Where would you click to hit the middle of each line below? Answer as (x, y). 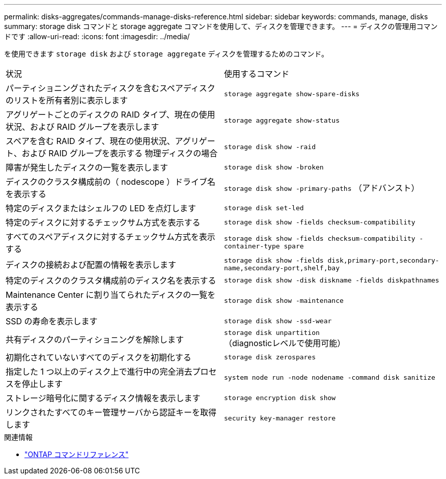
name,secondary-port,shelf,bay (282, 268)
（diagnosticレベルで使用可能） (285, 343)
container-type (252, 246)
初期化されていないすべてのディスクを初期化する (99, 357)
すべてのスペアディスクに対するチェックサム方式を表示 (110, 237)
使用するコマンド (257, 74)
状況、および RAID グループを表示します (82, 127)
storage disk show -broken (274, 167)
